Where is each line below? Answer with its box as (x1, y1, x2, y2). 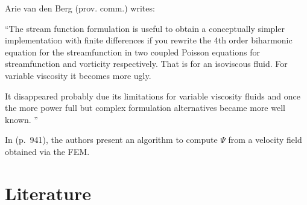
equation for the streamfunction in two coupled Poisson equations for (5, 45, 260, 58)
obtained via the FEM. (5, 145, 90, 157)
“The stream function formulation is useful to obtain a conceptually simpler (5, 22, 285, 34)
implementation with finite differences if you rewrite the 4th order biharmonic (5, 34, 293, 46)
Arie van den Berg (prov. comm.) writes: (5, 2, 155, 14)
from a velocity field (228, 133, 302, 146)
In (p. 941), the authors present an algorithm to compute (5, 133, 218, 146)
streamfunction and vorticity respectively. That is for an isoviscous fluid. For (5, 57, 288, 70)
